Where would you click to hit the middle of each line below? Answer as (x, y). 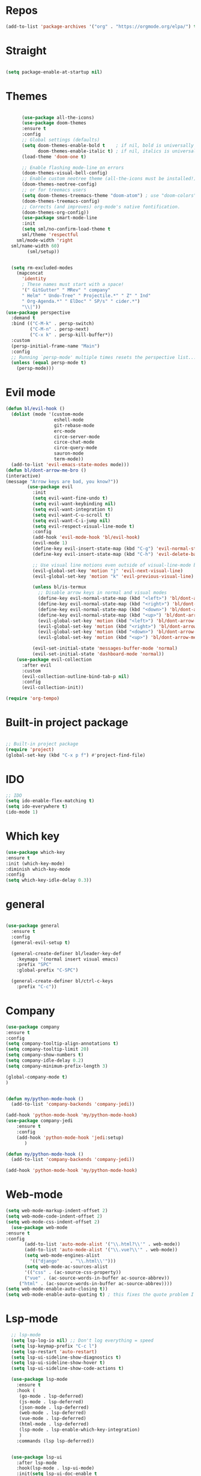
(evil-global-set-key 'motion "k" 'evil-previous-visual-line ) (113, 576)
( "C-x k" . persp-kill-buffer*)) (71, 335)
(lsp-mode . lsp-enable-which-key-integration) (79, 1430)
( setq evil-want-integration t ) (73, 509)
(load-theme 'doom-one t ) (54, 157)
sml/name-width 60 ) (35, 246)
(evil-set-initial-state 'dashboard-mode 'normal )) (98, 654)
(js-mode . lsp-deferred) (51, 1402)
